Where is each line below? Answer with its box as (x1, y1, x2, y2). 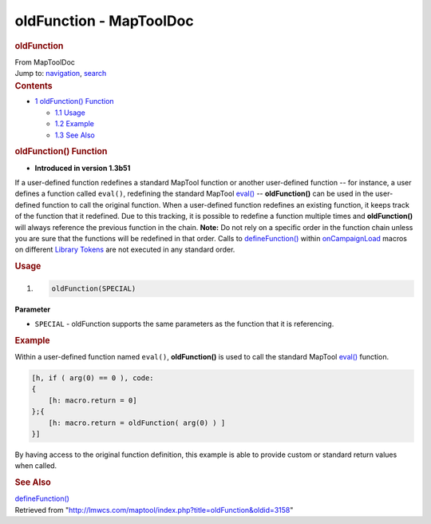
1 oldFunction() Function (34, 97, 115, 106)
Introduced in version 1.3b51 (34, 163, 131, 173)
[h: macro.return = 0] (48, 395, 137, 405)
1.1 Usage (54, 108, 85, 117)
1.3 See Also (54, 130, 96, 140)
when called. (14, 461, 57, 470)
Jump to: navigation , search (14, 69, 107, 78)
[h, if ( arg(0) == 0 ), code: (31, 374, 155, 383)
